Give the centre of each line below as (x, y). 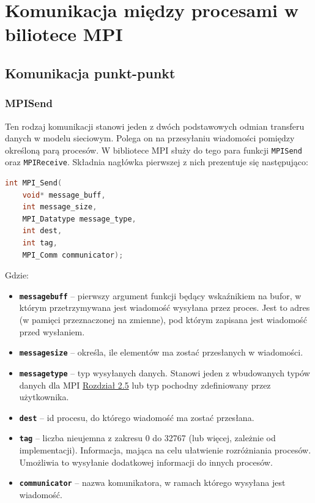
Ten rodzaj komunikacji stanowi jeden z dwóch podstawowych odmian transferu (155, 126)
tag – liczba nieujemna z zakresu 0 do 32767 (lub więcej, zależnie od (147, 438)
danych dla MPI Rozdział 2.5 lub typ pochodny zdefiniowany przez (145, 385)
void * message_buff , (64, 195)
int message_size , (60, 207)
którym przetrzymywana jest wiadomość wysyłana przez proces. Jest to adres (165, 307)
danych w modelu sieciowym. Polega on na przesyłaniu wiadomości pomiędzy (150, 138)
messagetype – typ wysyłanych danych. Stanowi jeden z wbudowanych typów (165, 372)
